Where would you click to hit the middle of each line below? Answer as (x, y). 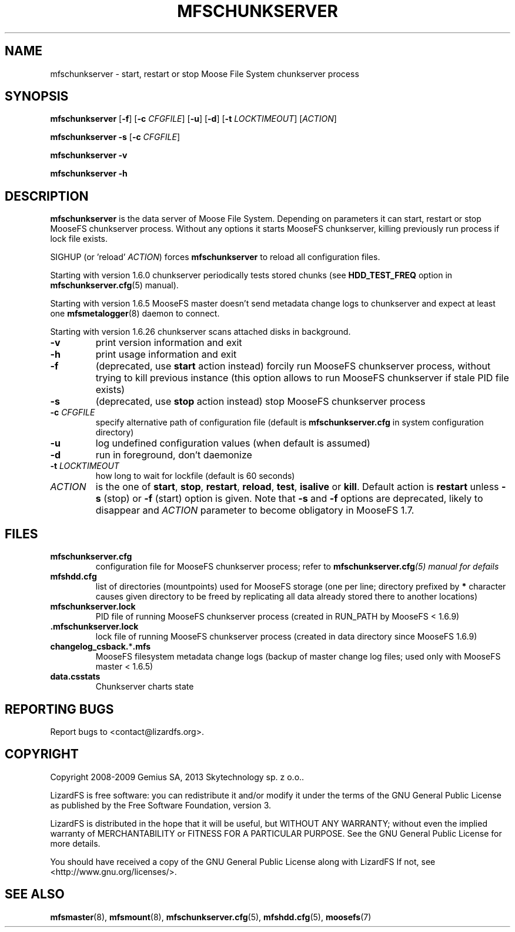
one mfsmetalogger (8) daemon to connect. (135, 314)
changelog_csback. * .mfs (101, 647)
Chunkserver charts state (145, 687)
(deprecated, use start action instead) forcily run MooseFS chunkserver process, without (293, 366)
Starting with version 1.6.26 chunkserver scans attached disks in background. (200, 332)
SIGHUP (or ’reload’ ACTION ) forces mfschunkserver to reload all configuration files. (215, 257)
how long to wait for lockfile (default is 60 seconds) (195, 476)
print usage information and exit (166, 355)
